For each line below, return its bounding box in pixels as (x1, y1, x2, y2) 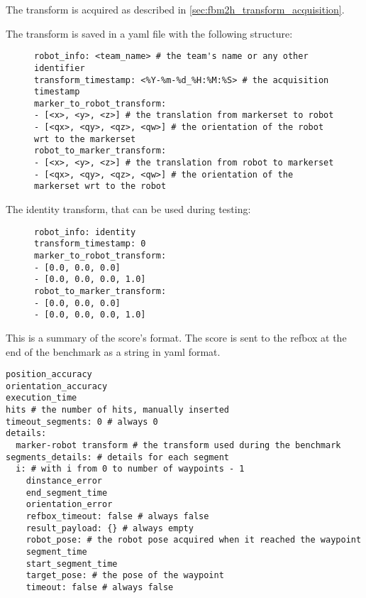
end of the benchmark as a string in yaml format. (6, 344, 221, 359)
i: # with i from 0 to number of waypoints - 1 (16, 464, 245, 474)
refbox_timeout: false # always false (26, 511, 209, 521)
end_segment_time (26, 487, 108, 498)
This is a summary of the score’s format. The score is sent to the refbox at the (6, 330, 347, 344)
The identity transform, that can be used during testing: (6, 202, 251, 217)
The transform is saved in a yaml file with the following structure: (6, 26, 293, 40)
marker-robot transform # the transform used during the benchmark (16, 440, 341, 451)
